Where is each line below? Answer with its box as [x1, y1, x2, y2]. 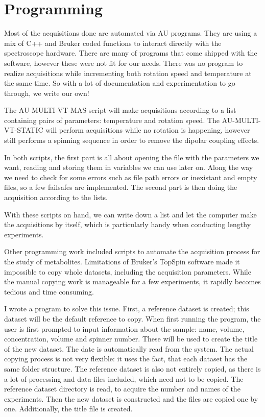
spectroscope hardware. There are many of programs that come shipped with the [4, 47, 257, 58]
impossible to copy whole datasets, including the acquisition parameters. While [4, 266, 251, 277]
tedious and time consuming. [4, 286, 94, 297]
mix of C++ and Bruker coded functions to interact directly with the [4, 37, 222, 48]
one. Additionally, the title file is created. [4, 403, 133, 414]
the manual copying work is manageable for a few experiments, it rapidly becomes [4, 276, 261, 287]
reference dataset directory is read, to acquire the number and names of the [4, 383, 240, 394]
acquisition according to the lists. [4, 192, 108, 203]
